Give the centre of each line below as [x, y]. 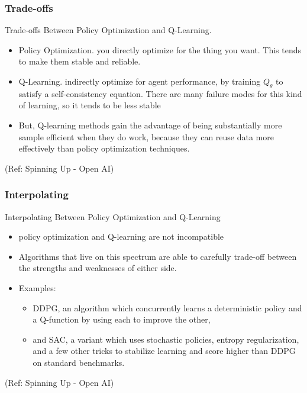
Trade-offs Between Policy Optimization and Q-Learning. [108, 30]
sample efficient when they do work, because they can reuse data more [146, 136]
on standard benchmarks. [79, 362]
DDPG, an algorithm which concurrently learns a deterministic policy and [167, 307]
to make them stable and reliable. [80, 61]
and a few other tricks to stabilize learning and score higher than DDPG [164, 351]
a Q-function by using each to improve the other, [122, 319]
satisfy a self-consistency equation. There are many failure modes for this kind [160, 93]
